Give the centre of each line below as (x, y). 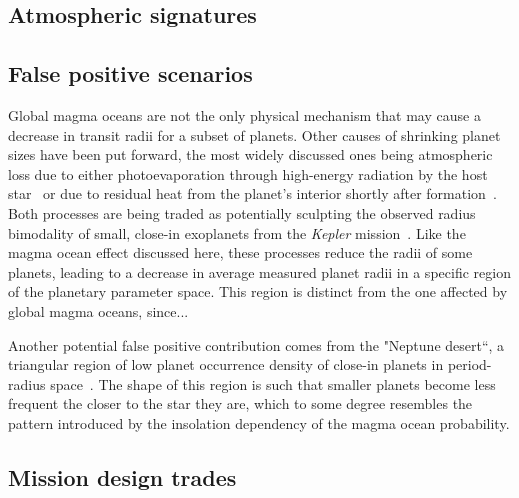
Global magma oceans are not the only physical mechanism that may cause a (244, 114)
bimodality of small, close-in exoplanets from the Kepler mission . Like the (237, 232)
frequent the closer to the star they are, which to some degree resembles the (240, 403)
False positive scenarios (130, 73)
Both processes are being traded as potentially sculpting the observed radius (242, 212)
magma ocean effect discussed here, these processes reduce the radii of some (240, 252)
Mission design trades (122, 476)
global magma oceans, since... (98, 310)
